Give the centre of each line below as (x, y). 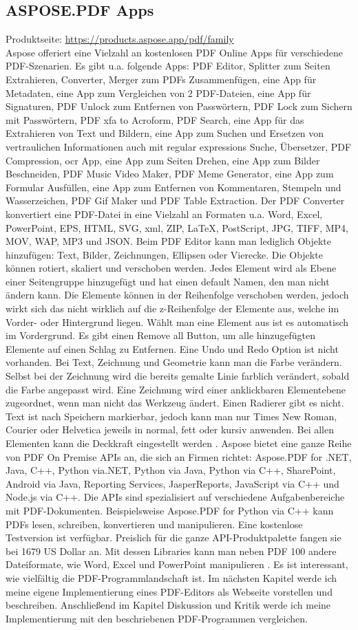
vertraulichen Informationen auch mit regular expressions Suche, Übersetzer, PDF (179, 146)
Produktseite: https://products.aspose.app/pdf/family (120, 39)
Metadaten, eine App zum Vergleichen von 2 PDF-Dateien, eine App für (158, 93)
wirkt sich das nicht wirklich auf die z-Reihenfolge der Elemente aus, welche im (172, 308)
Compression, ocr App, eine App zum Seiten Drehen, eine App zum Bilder (163, 160)
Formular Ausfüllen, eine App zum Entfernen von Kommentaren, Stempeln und (173, 187)
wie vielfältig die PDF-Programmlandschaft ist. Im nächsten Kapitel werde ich (171, 577)
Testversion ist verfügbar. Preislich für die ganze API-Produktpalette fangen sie (173, 537)
